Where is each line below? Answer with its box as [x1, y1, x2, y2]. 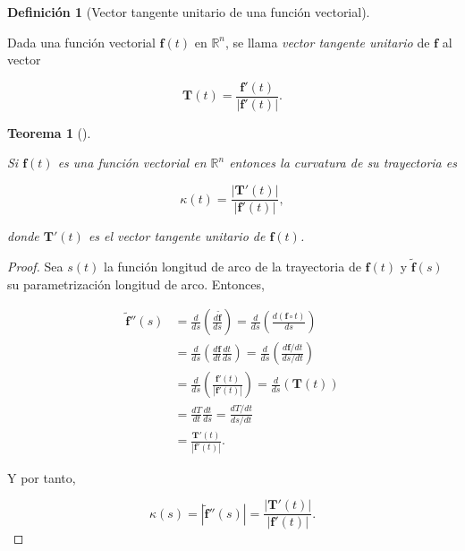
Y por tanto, [7, 468, 76, 486]
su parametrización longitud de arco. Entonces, [7, 274, 265, 293]
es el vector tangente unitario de [88, 227, 266, 245]
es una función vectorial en [57, 153, 207, 172]
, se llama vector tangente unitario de [225, 32, 430, 51]
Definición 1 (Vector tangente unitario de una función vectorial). [7, 3, 370, 21]
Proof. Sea [7, 256, 63, 275]
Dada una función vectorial [7, 32, 156, 51]
